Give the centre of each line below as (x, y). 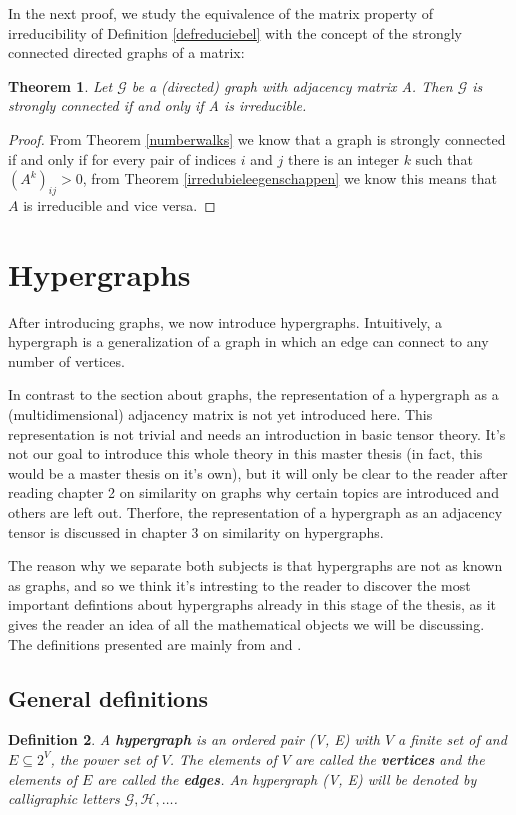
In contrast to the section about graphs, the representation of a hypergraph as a (253, 394)
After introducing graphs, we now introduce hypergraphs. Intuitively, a (225, 321)
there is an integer (343, 158)
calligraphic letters (64, 798)
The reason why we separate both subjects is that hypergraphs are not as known (255, 565)
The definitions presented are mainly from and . (155, 643)
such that (444, 158)
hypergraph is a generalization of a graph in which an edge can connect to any (248, 341)
